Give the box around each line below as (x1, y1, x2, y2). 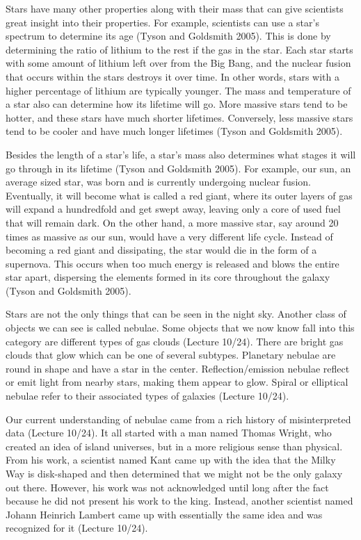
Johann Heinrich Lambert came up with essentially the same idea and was (6, 507, 323, 521)
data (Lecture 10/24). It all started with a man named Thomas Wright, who (6, 425, 332, 440)
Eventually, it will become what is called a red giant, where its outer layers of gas (6, 188, 353, 202)
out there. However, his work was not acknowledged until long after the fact (6, 480, 329, 494)
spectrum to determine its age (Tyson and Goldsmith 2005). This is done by (6, 28, 331, 43)
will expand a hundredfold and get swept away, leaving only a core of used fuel (6, 202, 341, 216)
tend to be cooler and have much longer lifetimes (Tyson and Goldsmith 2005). (6, 124, 343, 138)
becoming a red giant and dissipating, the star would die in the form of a (6, 243, 317, 257)
